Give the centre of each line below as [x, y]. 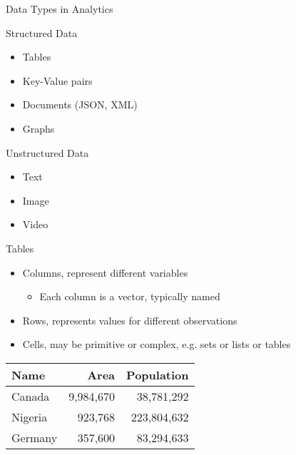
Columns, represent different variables [105, 272]
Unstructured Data [47, 152]
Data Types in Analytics [60, 9]
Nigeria [30, 416]
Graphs [39, 128]
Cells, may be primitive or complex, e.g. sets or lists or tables [157, 344]
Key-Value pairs [57, 80]
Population [158, 374]
